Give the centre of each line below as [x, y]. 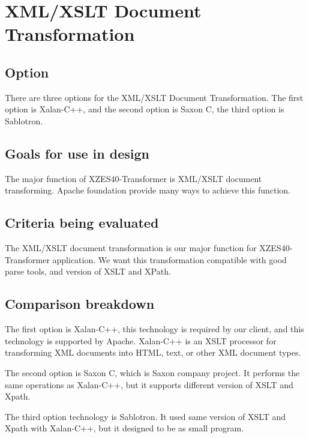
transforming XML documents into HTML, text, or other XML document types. [153, 352]
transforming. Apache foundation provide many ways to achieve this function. [148, 190]
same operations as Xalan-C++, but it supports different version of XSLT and [149, 384]
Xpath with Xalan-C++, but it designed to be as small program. [124, 428]
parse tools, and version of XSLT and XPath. [88, 271]
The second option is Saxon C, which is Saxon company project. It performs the [152, 372]
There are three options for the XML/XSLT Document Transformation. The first [154, 97]
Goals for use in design [77, 153]
